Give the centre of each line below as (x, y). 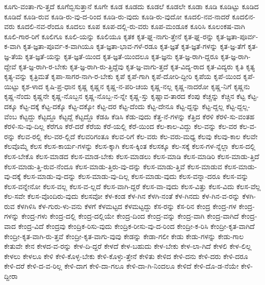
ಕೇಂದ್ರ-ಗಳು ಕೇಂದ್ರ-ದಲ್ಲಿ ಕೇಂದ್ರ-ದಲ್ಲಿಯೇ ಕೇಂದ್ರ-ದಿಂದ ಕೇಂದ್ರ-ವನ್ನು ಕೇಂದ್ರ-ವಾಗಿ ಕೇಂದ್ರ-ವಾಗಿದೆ (130, 216)
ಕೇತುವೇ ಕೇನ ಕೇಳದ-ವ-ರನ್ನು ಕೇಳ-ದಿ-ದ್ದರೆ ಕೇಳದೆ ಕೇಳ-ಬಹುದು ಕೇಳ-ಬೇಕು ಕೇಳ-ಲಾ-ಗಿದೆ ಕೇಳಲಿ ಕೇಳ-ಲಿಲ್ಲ (128, 246)
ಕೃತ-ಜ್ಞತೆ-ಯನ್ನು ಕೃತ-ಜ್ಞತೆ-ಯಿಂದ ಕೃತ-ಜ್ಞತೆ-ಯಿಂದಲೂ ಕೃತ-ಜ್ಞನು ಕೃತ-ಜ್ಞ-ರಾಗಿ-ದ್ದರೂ (122, 56)
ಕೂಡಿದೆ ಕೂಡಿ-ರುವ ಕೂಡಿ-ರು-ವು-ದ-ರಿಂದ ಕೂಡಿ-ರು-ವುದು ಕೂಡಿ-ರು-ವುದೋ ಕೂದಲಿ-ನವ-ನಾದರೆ (117, 16)
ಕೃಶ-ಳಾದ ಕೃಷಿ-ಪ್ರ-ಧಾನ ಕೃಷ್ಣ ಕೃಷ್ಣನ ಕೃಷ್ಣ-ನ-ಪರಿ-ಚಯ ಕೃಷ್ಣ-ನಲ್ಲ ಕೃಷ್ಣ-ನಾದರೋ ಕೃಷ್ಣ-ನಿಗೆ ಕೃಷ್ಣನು (136, 86)
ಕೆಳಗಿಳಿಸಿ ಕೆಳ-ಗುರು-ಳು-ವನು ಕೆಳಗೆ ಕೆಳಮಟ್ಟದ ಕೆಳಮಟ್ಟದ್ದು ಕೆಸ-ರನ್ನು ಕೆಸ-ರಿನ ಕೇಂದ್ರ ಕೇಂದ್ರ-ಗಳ (127, 206)
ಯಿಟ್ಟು (12, 86)
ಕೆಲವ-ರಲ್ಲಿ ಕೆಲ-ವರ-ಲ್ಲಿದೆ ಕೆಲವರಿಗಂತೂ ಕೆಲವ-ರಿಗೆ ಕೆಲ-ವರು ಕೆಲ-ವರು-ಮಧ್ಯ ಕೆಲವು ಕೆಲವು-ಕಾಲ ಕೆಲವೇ (138, 136)
